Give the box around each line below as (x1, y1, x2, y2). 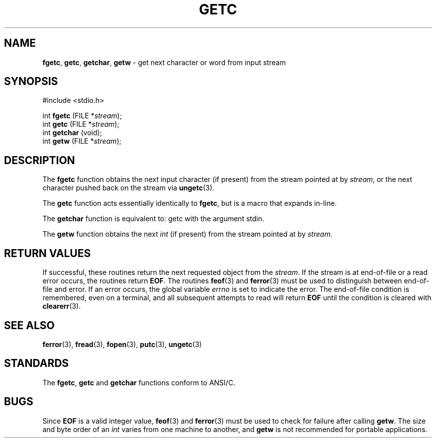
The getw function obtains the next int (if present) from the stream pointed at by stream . (42, 230, 332, 239)
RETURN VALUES (4, 247, 91, 260)
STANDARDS (4, 357, 69, 370)
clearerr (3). (42, 302, 81, 311)
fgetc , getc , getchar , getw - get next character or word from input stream (42, 58, 286, 67)
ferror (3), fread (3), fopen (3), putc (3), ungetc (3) (42, 340, 202, 349)
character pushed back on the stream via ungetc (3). (42, 183, 215, 192)
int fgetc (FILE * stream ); (42, 111, 122, 120)
